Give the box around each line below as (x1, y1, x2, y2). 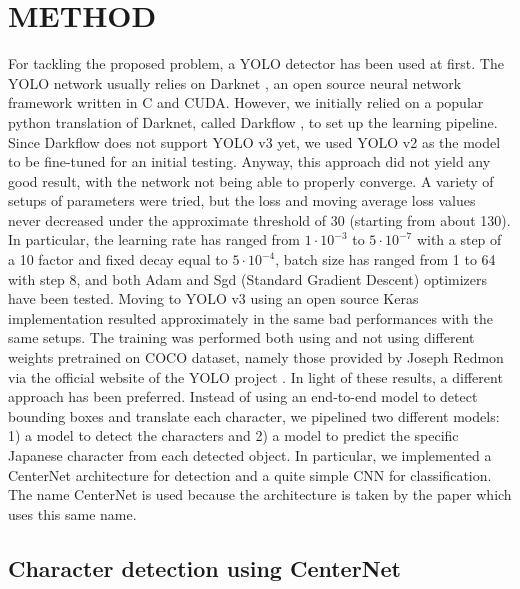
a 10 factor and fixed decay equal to (8, 249, 228, 270)
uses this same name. (8, 503, 137, 524)
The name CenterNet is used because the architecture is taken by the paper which (8, 484, 512, 505)
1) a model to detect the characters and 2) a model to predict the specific (8, 425, 459, 446)
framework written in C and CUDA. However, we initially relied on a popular (8, 92, 484, 113)
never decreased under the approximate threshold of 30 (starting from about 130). (8, 209, 511, 230)
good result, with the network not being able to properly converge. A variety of (8, 170, 494, 191)
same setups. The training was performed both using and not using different (8, 327, 475, 348)
